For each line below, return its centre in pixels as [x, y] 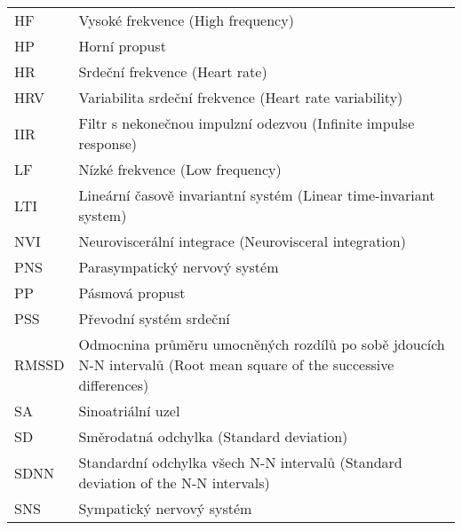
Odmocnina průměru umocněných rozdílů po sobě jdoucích [262, 344]
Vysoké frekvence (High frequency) [186, 20]
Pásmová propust [132, 293]
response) [108, 143]
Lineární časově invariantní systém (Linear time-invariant [257, 195]
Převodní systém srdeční [154, 318]
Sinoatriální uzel [129, 411]
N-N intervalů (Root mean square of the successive [236, 364]
